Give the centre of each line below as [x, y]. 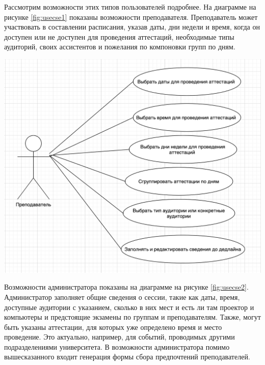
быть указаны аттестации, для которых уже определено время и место [113, 327]
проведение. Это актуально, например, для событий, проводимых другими [120, 337]
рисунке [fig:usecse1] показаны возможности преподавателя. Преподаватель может [131, 17]
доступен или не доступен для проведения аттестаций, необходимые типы [119, 36]
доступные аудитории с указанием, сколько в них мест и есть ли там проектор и [129, 307]
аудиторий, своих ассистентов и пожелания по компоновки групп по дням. [120, 47]
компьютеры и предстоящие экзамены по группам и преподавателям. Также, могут [132, 317]
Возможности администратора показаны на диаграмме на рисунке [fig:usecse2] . [126, 287]
